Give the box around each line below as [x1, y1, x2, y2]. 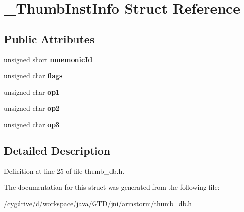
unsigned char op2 [4, 103, 60, 113]
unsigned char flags [4, 70, 63, 81]
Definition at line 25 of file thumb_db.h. [4, 165, 125, 176]
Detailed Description [4, 143, 111, 158]
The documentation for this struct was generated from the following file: [4, 182, 220, 192]
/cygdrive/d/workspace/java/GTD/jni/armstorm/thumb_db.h [4, 198, 192, 208]
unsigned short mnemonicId [4, 54, 93, 64]
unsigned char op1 [4, 86, 60, 97]
